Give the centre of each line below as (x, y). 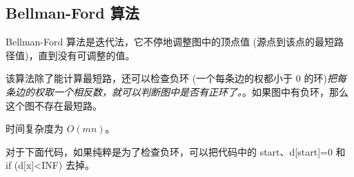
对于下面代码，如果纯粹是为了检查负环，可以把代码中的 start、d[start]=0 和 (176, 151)
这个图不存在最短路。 (54, 105)
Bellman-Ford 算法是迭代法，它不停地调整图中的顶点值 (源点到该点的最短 (170, 42)
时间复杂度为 (35, 128)
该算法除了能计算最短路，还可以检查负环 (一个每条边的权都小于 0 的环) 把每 (176, 78)
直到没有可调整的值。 (87, 55)
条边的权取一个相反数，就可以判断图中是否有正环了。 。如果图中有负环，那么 (177, 91)
